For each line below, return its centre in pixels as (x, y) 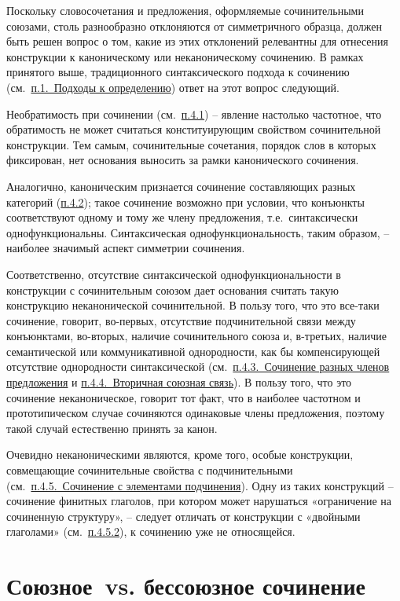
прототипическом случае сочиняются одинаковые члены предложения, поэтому (196, 413)
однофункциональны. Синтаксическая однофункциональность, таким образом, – (198, 232)
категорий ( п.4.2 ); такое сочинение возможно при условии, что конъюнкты (185, 202)
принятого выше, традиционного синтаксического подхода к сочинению (178, 72)
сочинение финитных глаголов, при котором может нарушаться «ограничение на (199, 501)
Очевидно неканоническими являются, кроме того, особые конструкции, (180, 454)
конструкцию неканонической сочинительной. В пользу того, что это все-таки (193, 305)
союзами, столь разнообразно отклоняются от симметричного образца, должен (194, 26)
